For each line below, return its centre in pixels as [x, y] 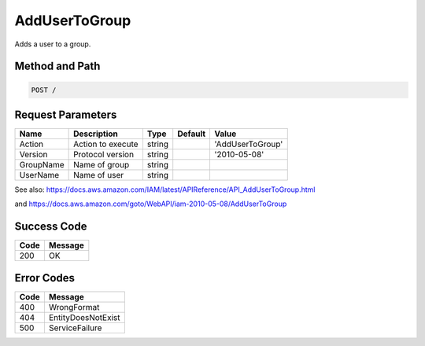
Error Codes [44, 278]
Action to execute [106, 144]
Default [192, 134]
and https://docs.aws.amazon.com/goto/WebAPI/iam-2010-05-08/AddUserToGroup [151, 204]
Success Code [51, 227]
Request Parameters [66, 114]
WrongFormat [74, 307]
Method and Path [57, 66]
